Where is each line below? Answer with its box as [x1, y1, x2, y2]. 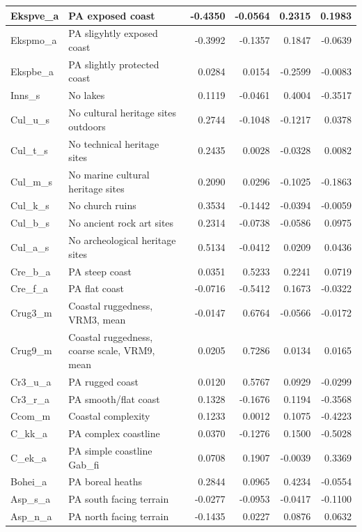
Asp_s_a [10, 492, 51, 506]
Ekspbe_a [10, 63, 54, 78]
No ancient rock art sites [68, 215, 174, 230]
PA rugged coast [68, 374, 139, 388]
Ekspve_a [10, 8, 59, 22]
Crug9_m [10, 343, 52, 358]
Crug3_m [10, 305, 52, 319]
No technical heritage [68, 136, 159, 151]
